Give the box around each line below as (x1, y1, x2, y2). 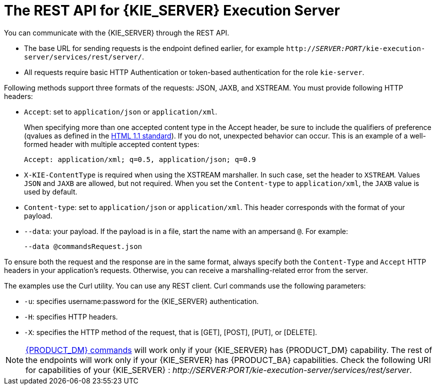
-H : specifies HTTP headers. (24, 312, 118, 321)
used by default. (24, 187, 77, 196)
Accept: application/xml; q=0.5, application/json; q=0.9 (24, 155, 256, 163)
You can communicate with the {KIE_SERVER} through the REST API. (4, 28, 229, 37)
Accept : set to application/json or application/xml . (24, 107, 217, 116)
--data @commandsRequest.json (24, 242, 142, 250)
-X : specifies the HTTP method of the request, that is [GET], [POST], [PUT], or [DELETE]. (24, 327, 317, 336)
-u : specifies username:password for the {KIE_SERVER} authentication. (24, 296, 259, 305)
